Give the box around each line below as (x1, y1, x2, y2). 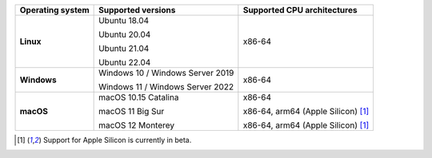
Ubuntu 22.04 (98, 57, 151, 68)
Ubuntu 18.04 (98, 15, 150, 26)
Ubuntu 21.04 (98, 43, 150, 53)
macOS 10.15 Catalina (98, 92, 179, 103)
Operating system (19, 5, 90, 15)
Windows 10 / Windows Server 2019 (98, 68, 234, 78)
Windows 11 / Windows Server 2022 (98, 81, 234, 92)
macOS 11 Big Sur (98, 106, 165, 117)
